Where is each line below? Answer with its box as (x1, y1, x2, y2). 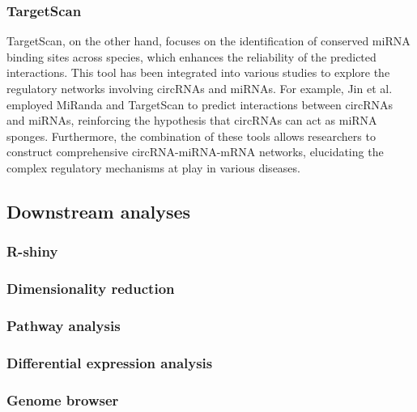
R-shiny (6, 241, 58, 261)
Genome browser (6, 389, 119, 410)
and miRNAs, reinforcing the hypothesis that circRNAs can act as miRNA (6, 112, 377, 129)
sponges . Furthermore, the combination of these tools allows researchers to (6, 127, 376, 144)
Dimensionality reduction (6, 278, 175, 299)
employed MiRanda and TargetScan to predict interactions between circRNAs (6, 96, 394, 113)
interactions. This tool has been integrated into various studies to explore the (6, 64, 390, 81)
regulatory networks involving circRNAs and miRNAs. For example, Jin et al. (6, 80, 393, 96)
